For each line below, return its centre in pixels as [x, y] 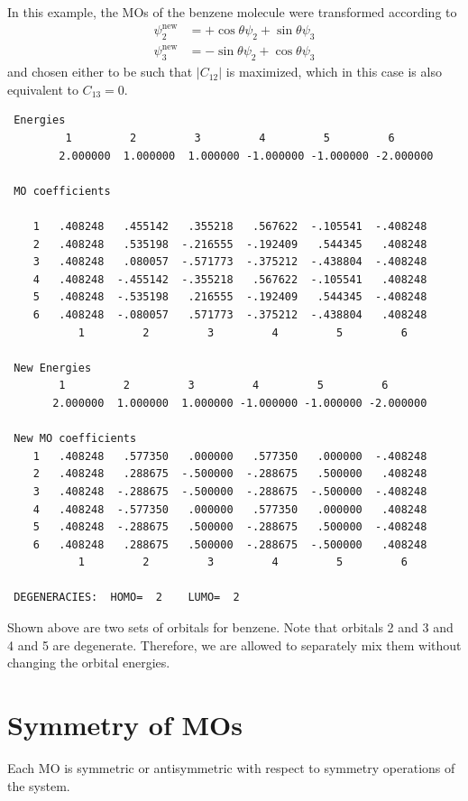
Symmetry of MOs [125, 725]
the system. [39, 785]
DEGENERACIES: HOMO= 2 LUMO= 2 [127, 598]
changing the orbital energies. [89, 663]
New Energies [53, 368]
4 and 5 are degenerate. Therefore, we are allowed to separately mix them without [234, 644]
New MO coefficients [75, 439]
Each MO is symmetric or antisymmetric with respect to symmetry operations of [231, 767]
